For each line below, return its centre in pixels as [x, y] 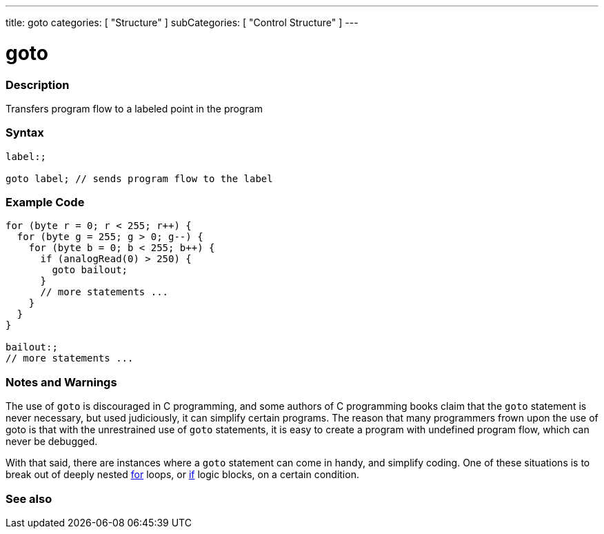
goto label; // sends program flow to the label [139, 178]
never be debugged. [52, 442]
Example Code [45, 202]
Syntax [25, 133]
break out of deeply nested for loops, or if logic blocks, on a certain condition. [182, 475]
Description [38, 85]
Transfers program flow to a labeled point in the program [134, 108]
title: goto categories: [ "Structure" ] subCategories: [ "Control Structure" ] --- [182, 22]
